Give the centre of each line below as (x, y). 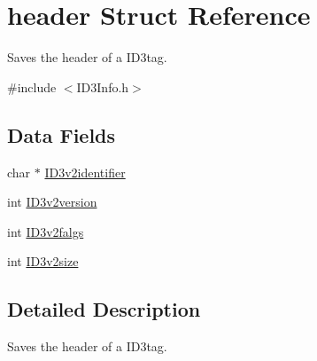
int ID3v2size (43, 261)
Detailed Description (104, 309)
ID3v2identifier (85, 172)
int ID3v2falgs (46, 231)
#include (32, 86)
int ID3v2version (52, 202)
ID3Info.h (103, 86)
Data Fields (62, 134)
